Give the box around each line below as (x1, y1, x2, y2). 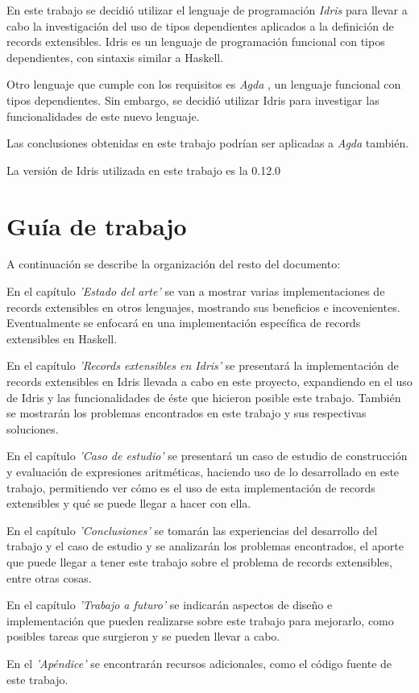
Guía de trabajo (6, 209, 187, 242)
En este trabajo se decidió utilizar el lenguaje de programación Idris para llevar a (6, 2, 408, 18)
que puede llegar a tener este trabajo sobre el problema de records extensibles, (6, 553, 392, 570)
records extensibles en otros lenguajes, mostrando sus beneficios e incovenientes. (6, 298, 400, 315)
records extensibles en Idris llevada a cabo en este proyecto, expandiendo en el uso (6, 373, 413, 390)
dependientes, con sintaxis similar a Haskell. (6, 48, 224, 65)
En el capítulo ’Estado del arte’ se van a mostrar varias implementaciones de (6, 283, 385, 300)
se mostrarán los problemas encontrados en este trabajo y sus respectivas (6, 405, 367, 421)
